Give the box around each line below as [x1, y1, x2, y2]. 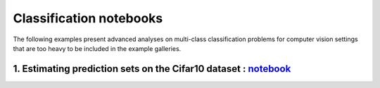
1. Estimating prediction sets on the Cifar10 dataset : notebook [13, 63, 291, 75]
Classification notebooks [13, 10, 163, 26]
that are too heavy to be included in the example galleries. [13, 44, 182, 52]
